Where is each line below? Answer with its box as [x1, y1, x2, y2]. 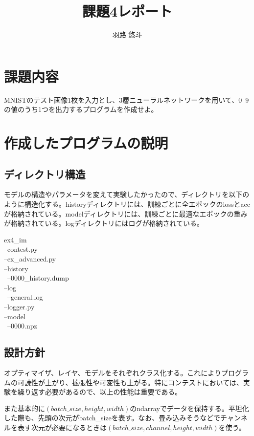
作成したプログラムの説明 [4, 133, 168, 153]
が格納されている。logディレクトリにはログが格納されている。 [4, 218, 204, 228]
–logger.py [4, 301, 35, 311]
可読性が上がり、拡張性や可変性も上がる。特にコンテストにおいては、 [17, 377, 243, 387]
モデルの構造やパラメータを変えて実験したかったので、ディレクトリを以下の [4, 189, 250, 199]
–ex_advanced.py [4, 253, 56, 263]
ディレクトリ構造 [4, 166, 86, 181]
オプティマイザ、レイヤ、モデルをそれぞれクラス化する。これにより [4, 367, 221, 377]
